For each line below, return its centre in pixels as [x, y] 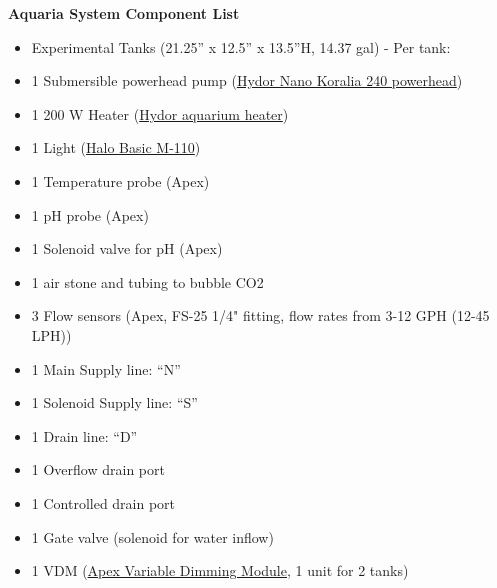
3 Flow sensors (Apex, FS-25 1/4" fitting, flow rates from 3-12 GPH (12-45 [260, 315]
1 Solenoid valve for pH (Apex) [127, 248]
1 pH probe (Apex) [90, 214]
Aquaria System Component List [124, 13]
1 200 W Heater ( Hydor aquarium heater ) [160, 113]
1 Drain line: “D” [84, 435]
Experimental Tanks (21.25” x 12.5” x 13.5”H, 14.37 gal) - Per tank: [241, 46]
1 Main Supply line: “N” [106, 368]
